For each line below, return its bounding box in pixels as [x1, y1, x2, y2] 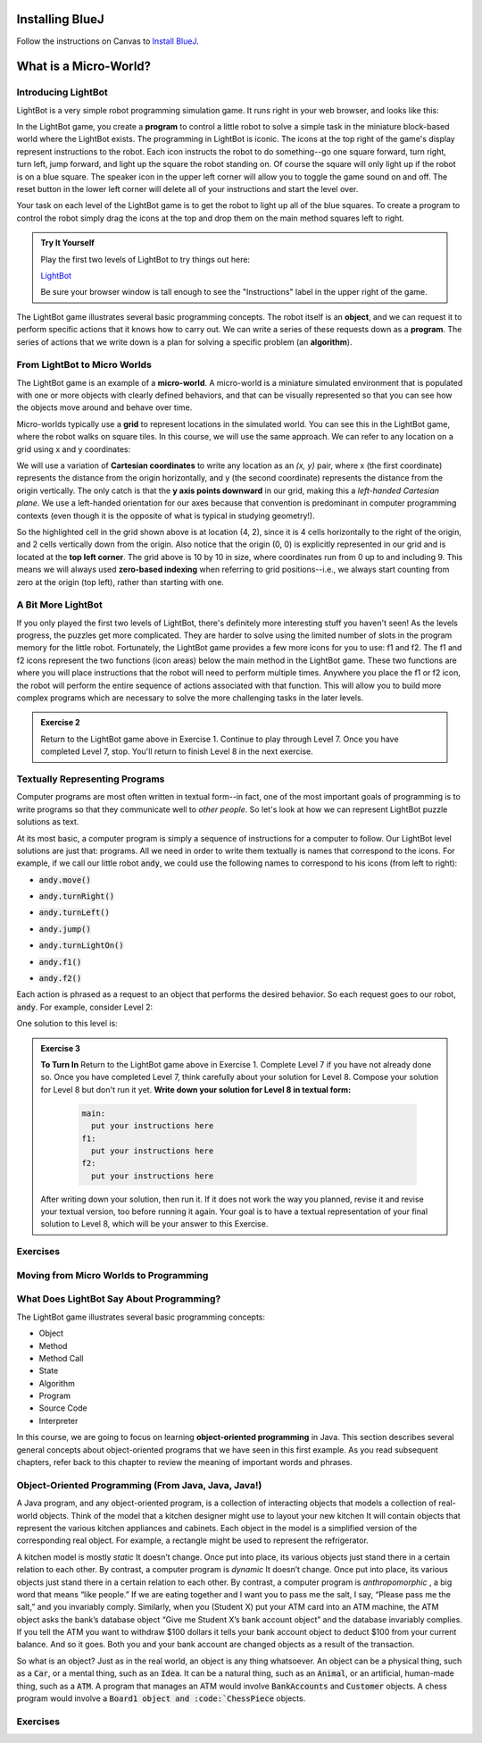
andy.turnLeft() [38, 908, 111, 918]
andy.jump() [38, 924, 91, 934]
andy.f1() [38, 957, 82, 967]
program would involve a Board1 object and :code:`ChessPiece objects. [16, 1693, 306, 1704]
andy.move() [38, 875, 91, 884]
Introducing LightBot [16, 86, 109, 98]
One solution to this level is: [16, 1018, 118, 1029]
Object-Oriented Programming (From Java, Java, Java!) [16, 1479, 262, 1491]
